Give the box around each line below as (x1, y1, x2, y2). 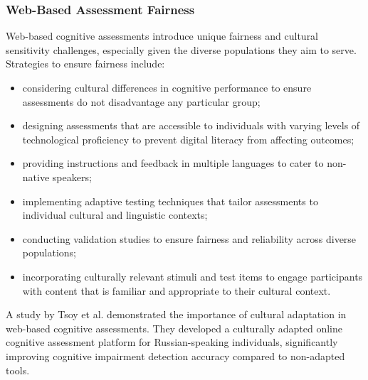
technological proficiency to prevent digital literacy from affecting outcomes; (22, 131, 354, 146)
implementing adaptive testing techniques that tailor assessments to (22, 193, 318, 208)
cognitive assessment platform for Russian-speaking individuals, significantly (6, 335, 338, 349)
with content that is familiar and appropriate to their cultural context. (22, 283, 331, 298)
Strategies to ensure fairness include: (6, 56, 165, 71)
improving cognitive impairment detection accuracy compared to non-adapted (6, 348, 345, 363)
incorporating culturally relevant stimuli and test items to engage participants (22, 268, 363, 283)
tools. (6, 362, 30, 377)
